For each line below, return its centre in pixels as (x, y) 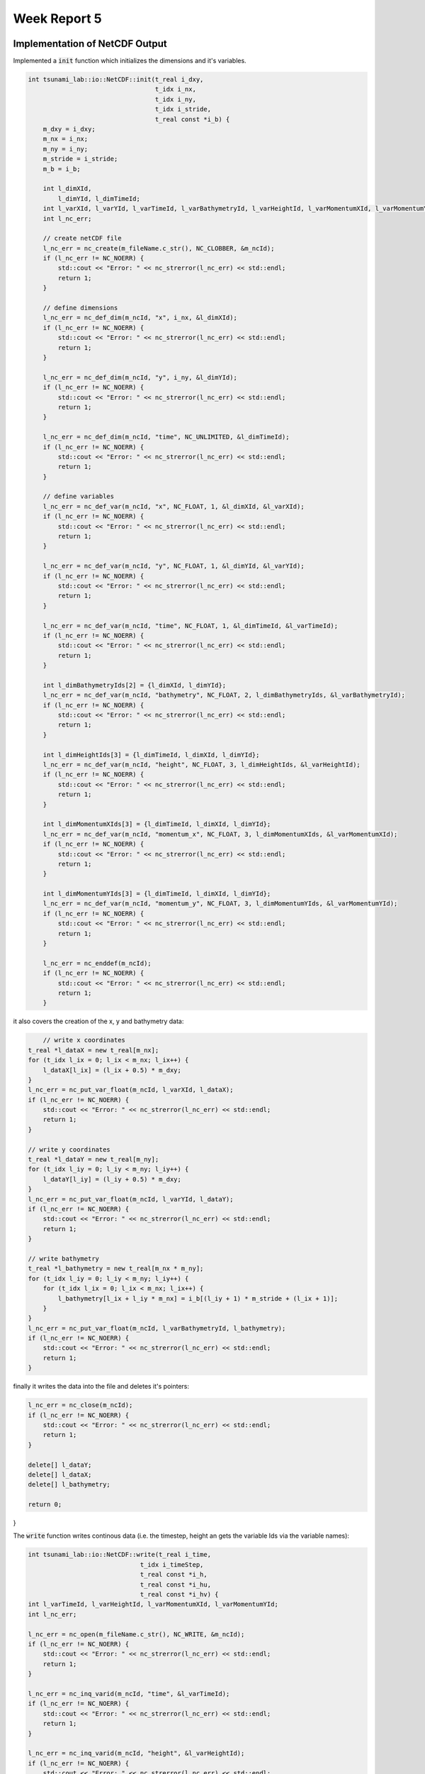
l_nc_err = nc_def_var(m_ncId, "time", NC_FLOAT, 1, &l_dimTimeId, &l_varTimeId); (191, 626)
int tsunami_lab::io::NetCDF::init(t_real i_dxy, (116, 79)
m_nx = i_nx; (66, 139)
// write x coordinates (84, 1040)
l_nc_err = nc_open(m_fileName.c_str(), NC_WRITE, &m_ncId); (136, 1634)
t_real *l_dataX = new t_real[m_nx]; (93, 1050)
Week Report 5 (57, 18)
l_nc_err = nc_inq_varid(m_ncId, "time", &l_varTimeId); (129, 1693)
